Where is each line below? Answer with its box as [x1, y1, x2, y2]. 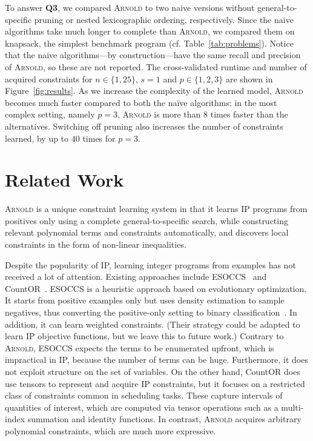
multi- [281, 400, 304, 413]
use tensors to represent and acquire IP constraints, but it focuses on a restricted [5, 377, 305, 390]
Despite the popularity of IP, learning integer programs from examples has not [5, 258, 296, 271]
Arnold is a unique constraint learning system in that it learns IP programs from [5, 202, 308, 215]
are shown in [225, 72, 273, 85]
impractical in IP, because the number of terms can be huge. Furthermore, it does [5, 353, 308, 366]
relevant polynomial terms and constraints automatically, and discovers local [5, 226, 289, 239]
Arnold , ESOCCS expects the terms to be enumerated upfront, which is [5, 341, 274, 354]
